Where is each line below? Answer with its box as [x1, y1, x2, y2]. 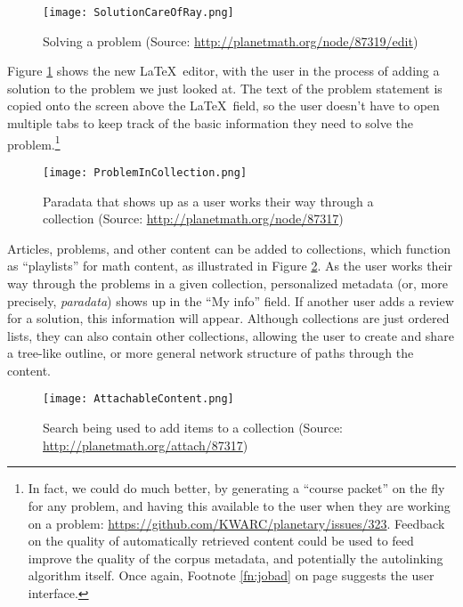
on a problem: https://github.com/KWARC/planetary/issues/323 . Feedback [28, 514, 445, 532]
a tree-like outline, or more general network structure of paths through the [7, 344, 414, 362]
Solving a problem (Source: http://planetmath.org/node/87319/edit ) [43, 31, 418, 50]
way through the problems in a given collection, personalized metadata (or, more [7, 273, 449, 292]
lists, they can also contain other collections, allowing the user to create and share [7, 326, 454, 344]
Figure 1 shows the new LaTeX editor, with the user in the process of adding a [7, 61, 440, 80]
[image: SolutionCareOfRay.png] [43, 6, 234, 19]
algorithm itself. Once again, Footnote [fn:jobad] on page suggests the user [28, 566, 435, 585]
